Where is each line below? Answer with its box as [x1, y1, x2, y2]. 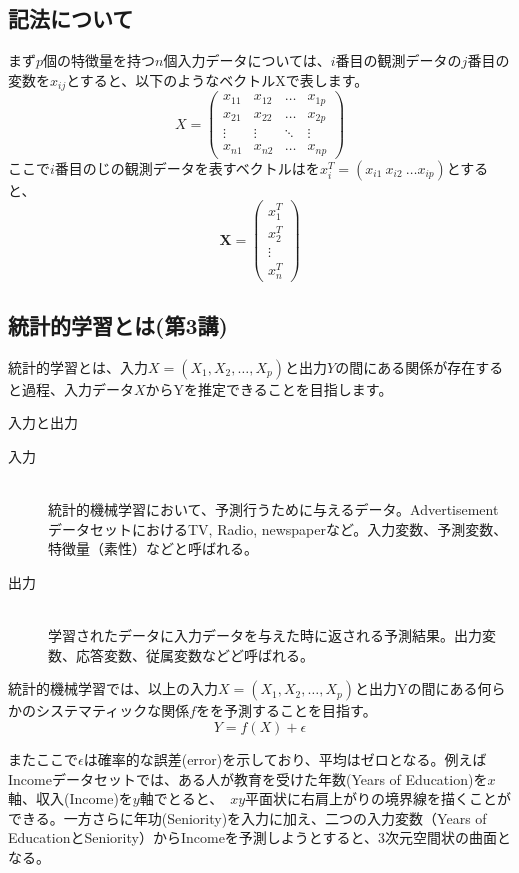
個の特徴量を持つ [43, 50, 156, 71]
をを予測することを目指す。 [196, 700, 377, 721]
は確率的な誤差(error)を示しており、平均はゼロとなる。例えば [83, 748, 487, 769]
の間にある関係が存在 [335, 356, 476, 377]
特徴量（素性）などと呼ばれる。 [48, 538, 258, 559]
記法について [8, 3, 134, 34]
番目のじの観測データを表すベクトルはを [54, 157, 320, 178]
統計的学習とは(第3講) [8, 309, 228, 340]
